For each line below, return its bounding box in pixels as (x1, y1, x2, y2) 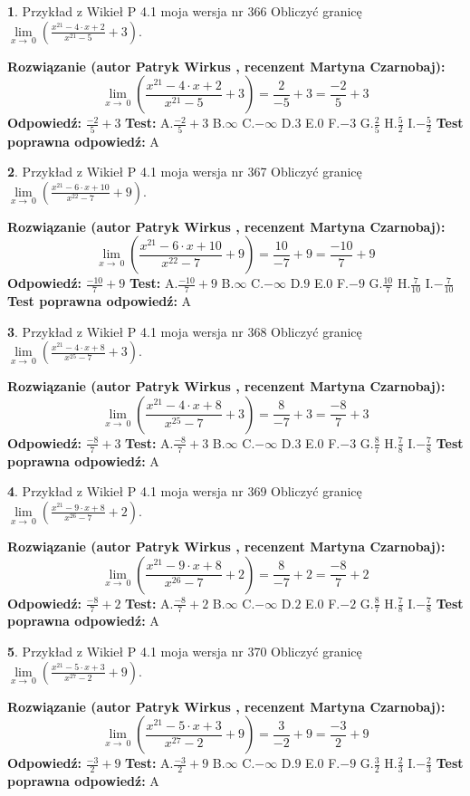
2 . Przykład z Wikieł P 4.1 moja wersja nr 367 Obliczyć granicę (7, 162, 362, 181)
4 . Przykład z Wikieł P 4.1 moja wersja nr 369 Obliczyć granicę (7, 482, 362, 501)
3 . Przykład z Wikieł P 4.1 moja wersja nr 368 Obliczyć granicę (7, 321, 362, 340)
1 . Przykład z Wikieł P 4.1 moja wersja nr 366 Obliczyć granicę (7, 2, 362, 20)
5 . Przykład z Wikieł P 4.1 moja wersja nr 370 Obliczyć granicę (7, 641, 362, 660)
